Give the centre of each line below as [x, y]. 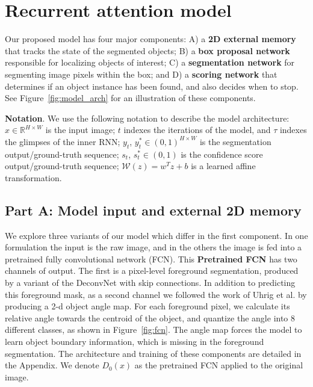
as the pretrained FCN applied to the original [219, 365]
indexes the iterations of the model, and [197, 130]
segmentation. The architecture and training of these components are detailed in [153, 353]
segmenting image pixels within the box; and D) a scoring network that [141, 74]
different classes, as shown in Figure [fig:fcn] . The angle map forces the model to [153, 330]
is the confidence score [222, 154]
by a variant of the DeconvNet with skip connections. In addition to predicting [150, 283]
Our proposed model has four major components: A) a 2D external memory [150, 39]
